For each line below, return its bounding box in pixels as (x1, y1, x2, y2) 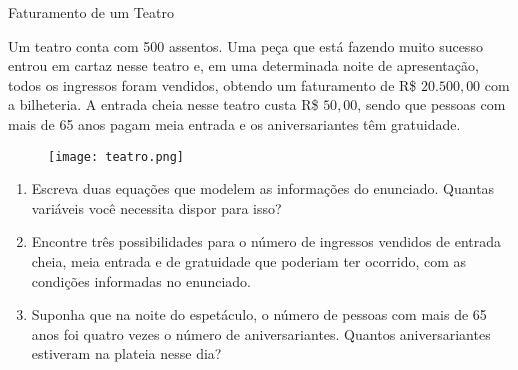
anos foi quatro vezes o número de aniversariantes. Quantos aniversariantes (31, 323, 491, 344)
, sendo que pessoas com (357, 94, 506, 115)
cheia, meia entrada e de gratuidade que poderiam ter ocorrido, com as (31, 251, 467, 271)
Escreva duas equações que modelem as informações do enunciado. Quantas (31, 178, 495, 199)
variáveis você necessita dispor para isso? (31, 197, 282, 218)
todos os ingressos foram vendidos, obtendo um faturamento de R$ (8, 74, 417, 95)
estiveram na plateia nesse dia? (31, 343, 222, 364)
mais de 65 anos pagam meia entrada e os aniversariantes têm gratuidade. (8, 113, 461, 134)
